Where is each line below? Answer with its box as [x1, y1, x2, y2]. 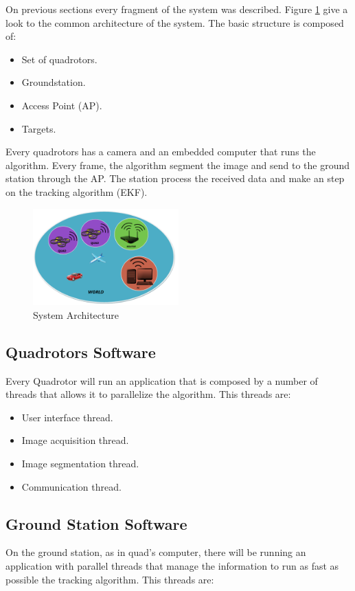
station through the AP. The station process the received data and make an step [5, 171, 345, 186]
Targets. [21, 121, 56, 135]
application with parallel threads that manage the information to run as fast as [5, 559, 339, 573]
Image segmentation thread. [21, 456, 139, 471]
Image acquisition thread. [21, 433, 129, 447]
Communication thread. [21, 479, 122, 493]
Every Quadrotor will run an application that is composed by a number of [5, 373, 318, 388]
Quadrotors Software [5, 341, 156, 362]
